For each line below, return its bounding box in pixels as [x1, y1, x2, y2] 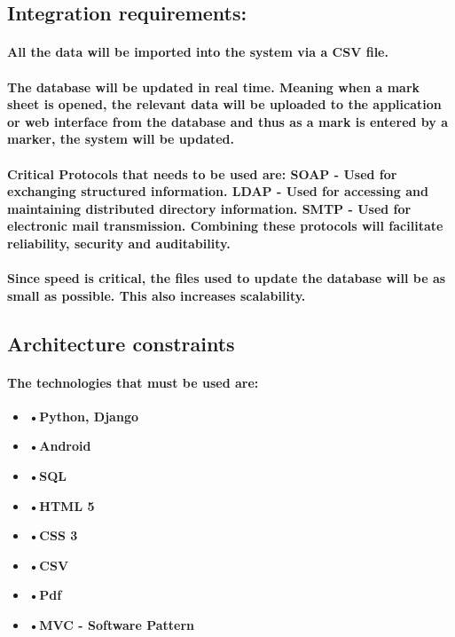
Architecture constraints [7, 329, 235, 357]
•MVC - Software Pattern [27, 616, 195, 634]
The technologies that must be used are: [7, 373, 259, 391]
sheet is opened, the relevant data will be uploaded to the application [7, 95, 442, 114]
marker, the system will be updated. [7, 130, 235, 148]
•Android [27, 436, 91, 455]
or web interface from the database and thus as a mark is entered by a [7, 112, 448, 130]
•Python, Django [27, 406, 138, 425]
